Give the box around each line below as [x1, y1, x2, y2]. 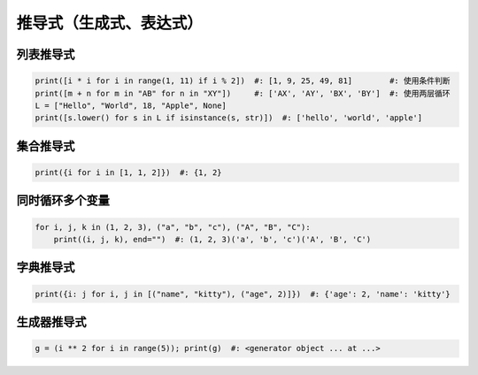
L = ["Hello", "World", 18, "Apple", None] [35, 100, 227, 111]
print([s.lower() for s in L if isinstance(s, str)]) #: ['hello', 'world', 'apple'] [35, 113, 423, 123]
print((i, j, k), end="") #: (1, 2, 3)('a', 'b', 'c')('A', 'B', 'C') [53, 234, 372, 244]
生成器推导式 [16, 314, 87, 329]
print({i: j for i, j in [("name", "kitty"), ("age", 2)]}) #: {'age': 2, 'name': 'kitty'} [35, 288, 451, 299]
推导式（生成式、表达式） [16, 13, 204, 33]
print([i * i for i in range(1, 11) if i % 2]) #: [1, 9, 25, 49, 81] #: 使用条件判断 [35, 76, 451, 86]
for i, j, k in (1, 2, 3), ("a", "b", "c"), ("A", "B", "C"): [35, 222, 311, 232]
